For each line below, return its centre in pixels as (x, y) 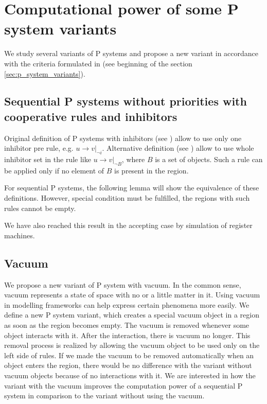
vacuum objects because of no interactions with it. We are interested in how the (130, 375)
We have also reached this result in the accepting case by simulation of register (128, 225)
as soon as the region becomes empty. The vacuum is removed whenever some (127, 325)
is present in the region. (152, 170)
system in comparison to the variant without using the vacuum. (104, 396)
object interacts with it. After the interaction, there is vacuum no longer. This (127, 335)
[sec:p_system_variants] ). (45, 73)
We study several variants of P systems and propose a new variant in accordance (131, 53)
